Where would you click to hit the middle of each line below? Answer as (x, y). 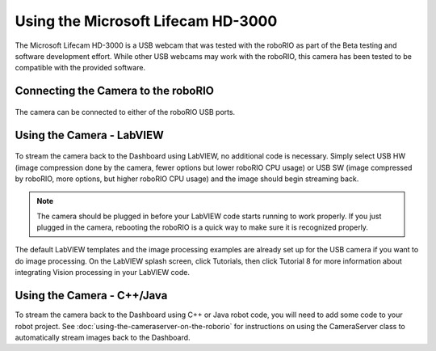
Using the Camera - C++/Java (91, 296)
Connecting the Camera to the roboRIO (114, 91)
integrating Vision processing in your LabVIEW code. (102, 273)
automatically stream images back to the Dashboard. (103, 337)
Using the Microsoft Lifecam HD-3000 (146, 21)
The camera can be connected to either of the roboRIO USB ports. (125, 112)
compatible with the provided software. (80, 68)
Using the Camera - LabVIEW (90, 135)
